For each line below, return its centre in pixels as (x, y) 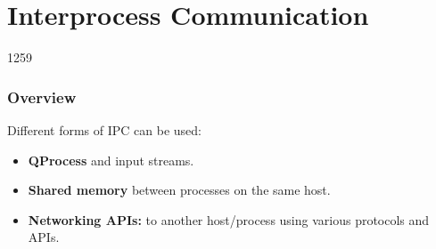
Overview (42, 96)
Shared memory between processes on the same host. (179, 190)
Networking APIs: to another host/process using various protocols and (229, 219)
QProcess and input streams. (111, 160)
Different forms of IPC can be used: (104, 129)
